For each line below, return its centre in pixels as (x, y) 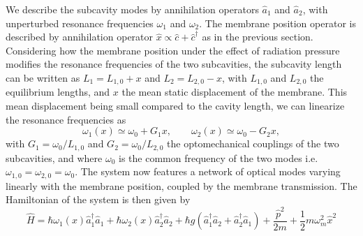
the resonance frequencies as (66, 119)
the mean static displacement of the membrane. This (235, 92)
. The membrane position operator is (277, 23)
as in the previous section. (258, 37)
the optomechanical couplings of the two (253, 143)
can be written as (43, 77)
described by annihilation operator (80, 37)
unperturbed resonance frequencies (80, 23)
